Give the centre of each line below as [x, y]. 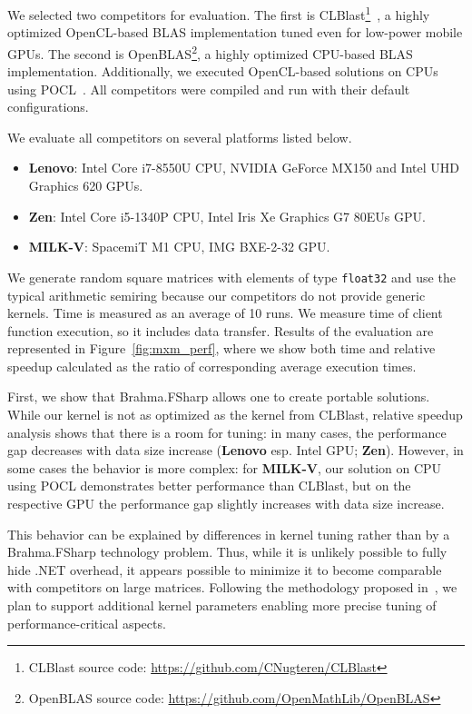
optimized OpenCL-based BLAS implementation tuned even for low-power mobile [235, 32]
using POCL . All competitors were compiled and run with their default [209, 89]
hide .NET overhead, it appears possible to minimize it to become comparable [225, 569]
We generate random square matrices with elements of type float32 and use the [231, 277]
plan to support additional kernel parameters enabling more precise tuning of [222, 605]
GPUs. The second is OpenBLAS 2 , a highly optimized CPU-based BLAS [210, 52]
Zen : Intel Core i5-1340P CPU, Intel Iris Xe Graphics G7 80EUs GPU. [227, 216]
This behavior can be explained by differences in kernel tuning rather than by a [229, 534]
